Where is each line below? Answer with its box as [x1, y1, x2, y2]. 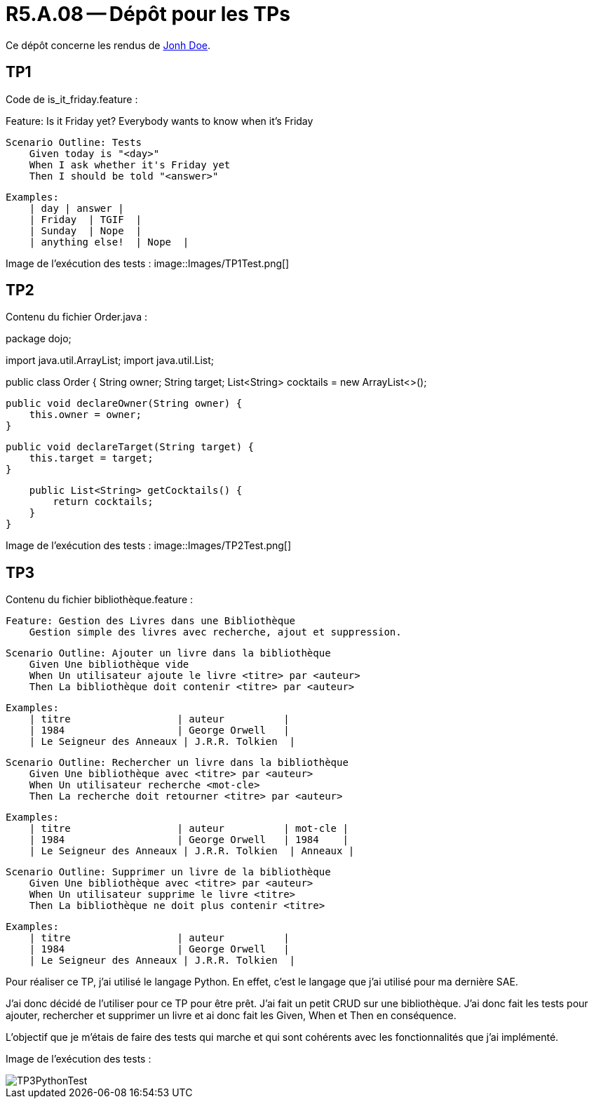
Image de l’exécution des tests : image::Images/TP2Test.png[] [6, 539, 292, 552]
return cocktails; [53, 496, 154, 508]
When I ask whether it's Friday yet [29, 159, 231, 170]
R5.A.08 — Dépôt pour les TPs [6, 2, 290, 26]
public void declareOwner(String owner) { [6, 398, 243, 410]
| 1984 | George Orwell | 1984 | [29, 834, 349, 846]
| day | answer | [29, 202, 124, 214]
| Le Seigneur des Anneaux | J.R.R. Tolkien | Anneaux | [29, 845, 355, 857]
